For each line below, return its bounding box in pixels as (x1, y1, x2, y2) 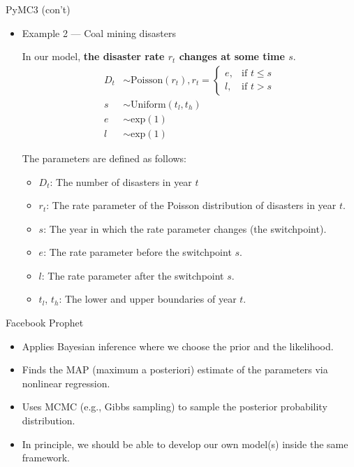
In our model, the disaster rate (22, 49, 165, 64)
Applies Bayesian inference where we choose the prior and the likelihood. (22, 338, 334, 353)
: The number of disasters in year (50, 174, 192, 189)
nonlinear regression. (22, 375, 110, 390)
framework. (22, 450, 70, 465)
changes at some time (179, 49, 285, 64)
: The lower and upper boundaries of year (59, 292, 237, 306)
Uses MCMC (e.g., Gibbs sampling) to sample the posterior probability (22, 399, 327, 414)
